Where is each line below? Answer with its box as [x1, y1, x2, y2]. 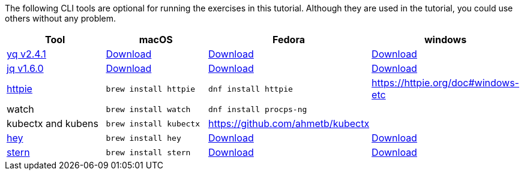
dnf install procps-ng [208, 104, 307, 114]
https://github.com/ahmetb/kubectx [208, 117, 370, 129]
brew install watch [106, 104, 191, 114]
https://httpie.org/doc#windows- [372, 77, 519, 89]
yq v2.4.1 [7, 48, 46, 60]
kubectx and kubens [7, 117, 98, 129]
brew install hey [106, 133, 181, 143]
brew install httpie [106, 84, 196, 93]
